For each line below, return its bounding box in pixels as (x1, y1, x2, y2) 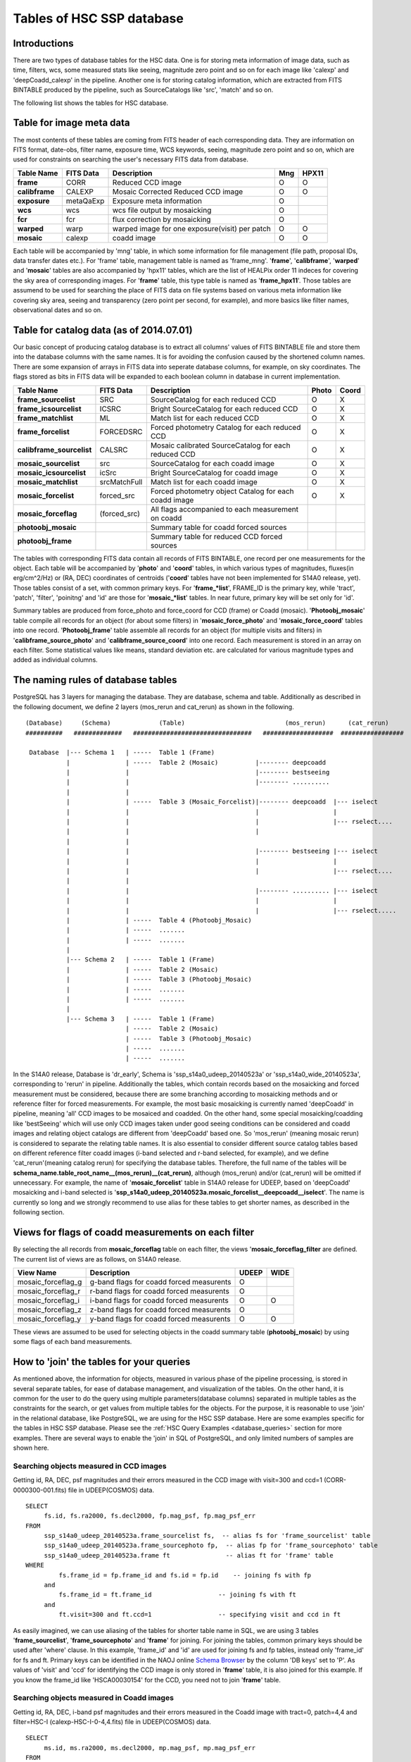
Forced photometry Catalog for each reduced (150, 422, 301, 432)
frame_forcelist (17, 426, 70, 436)
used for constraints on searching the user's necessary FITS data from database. (13, 155, 249, 164)
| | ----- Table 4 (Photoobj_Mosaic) (65, 916, 253, 924)
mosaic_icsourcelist (17, 467, 87, 477)
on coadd (150, 513, 182, 523)
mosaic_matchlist (17, 476, 78, 486)
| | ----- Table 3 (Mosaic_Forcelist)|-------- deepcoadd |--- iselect (65, 798, 378, 806)
